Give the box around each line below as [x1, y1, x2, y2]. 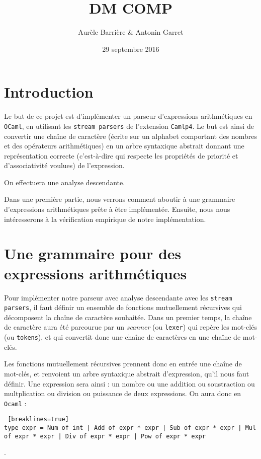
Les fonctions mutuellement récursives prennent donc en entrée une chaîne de [4, 358, 242, 369]
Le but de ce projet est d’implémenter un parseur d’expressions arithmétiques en [4, 111, 252, 121]
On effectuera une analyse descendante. [4, 177, 125, 187]
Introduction [4, 82, 94, 102]
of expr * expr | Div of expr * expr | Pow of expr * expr [4, 432, 206, 440]
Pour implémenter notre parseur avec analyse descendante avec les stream [4, 292, 232, 302]
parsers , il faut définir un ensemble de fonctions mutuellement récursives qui [4, 302, 242, 313]
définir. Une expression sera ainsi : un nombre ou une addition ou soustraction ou [4, 378, 255, 389]
